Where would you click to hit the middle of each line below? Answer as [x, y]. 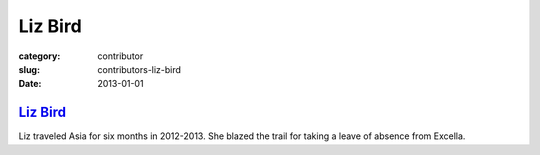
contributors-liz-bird [139, 69]
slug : [29, 69]
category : [39, 56]
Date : [30, 84]
